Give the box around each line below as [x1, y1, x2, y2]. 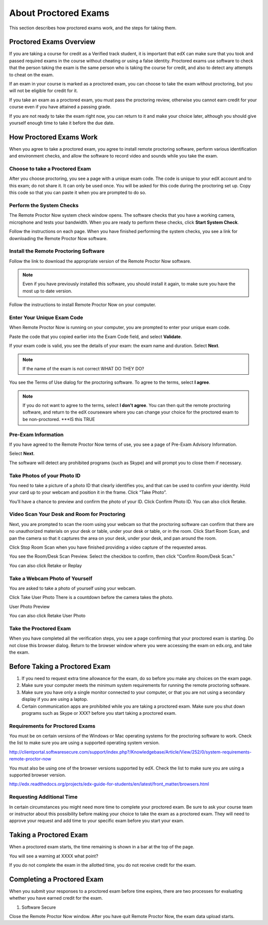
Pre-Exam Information [9, 431, 64, 438]
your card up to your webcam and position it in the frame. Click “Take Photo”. [9, 490, 167, 496]
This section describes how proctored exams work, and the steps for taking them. [9, 25, 177, 31]
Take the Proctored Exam [9, 625, 71, 632]
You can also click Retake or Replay [9, 562, 82, 569]
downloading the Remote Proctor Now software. [9, 235, 108, 241]
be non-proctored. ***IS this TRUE [22, 416, 95, 422]
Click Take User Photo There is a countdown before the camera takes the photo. [9, 594, 174, 600]
